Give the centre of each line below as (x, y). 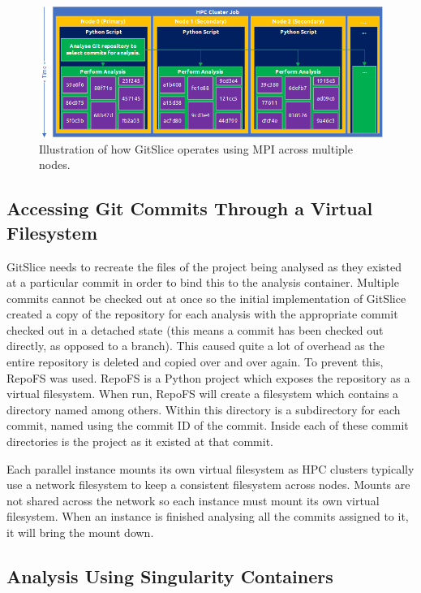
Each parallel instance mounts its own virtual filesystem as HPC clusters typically (210, 468)
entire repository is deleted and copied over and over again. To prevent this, (195, 362)
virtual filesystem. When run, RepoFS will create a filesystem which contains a (203, 394)
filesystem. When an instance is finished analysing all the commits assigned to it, (208, 516)
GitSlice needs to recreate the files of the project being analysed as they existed (204, 266)
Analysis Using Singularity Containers (170, 576)
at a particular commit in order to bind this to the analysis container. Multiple (203, 282)
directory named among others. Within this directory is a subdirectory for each (204, 409)
